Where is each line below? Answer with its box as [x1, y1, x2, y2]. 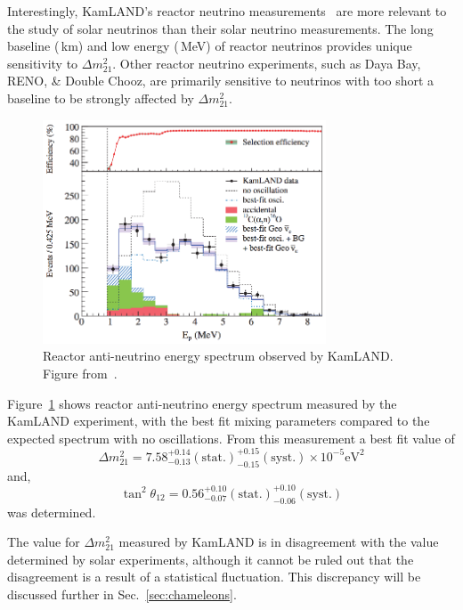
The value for [7, 533, 80, 551]
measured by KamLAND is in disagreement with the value [118, 533, 439, 551]
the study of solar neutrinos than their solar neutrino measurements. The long [7, 19, 434, 37]
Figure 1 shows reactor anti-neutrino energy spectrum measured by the [7, 394, 397, 412]
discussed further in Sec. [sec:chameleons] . [7, 585, 237, 604]
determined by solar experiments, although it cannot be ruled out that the [7, 549, 414, 568]
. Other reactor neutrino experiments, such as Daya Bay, [112, 53, 421, 72]
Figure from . [43, 364, 118, 383]
